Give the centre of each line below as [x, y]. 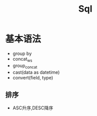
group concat [25, 66]
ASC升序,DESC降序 [33, 108]
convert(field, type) [33, 77]
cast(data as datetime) [36, 72]
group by [22, 53]
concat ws [22, 59]
